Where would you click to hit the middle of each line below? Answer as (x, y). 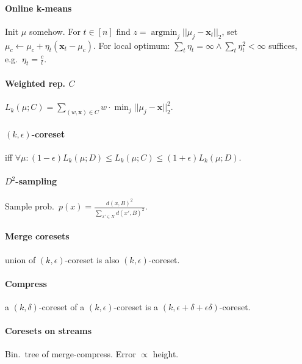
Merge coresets (37, 236)
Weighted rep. (35, 83)
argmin (164, 32)
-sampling (36, 181)
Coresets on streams (48, 331)
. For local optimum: (132, 45)
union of (20, 259)
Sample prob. (30, 206)
